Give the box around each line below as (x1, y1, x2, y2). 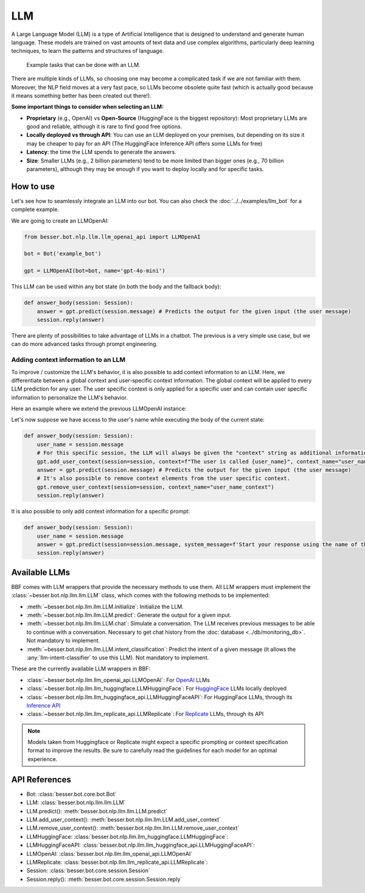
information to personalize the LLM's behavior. (11, 394, 128, 401)
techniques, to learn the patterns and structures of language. (11, 47, 164, 55)
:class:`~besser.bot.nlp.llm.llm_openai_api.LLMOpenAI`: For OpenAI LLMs (26, 676, 210, 684)
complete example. (11, 206, 60, 213)
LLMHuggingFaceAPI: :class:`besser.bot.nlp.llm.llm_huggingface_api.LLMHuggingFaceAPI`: (26, 841, 255, 849)
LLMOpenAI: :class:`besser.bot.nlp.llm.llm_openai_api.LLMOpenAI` (26, 850, 193, 857)
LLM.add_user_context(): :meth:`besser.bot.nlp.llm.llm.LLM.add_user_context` (26, 816, 221, 823)
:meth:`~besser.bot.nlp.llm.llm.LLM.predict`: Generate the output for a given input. (26, 611, 232, 619)
